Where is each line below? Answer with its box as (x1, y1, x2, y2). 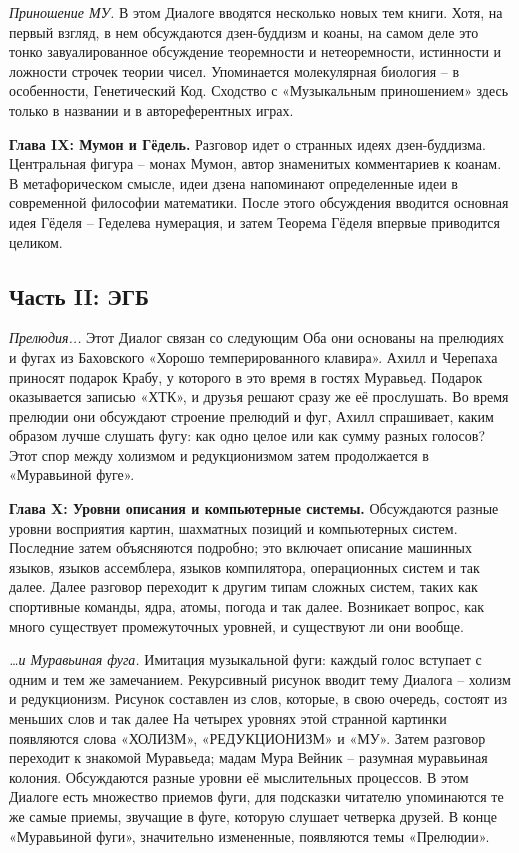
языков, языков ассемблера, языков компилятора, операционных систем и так (9, 556, 480, 577)
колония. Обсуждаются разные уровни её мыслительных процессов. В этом (9, 766, 469, 787)
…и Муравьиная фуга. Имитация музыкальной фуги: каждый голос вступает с (9, 649, 482, 670)
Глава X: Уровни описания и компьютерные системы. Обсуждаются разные (9, 498, 499, 519)
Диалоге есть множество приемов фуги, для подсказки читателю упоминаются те (9, 786, 504, 807)
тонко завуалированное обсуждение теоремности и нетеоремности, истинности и (9, 41, 502, 62)
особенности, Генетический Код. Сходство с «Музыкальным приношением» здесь (9, 80, 509, 101)
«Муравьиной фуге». (9, 464, 135, 485)
